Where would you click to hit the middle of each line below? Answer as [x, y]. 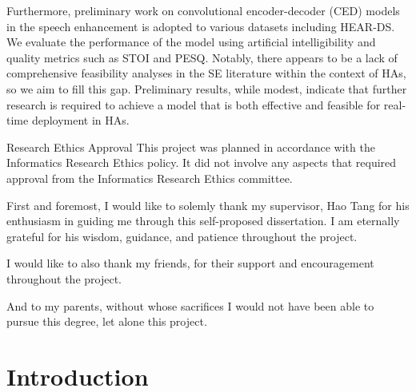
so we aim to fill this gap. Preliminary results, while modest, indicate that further [207, 88]
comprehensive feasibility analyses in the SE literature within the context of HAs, [206, 73]
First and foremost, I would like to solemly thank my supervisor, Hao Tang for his [208, 205]
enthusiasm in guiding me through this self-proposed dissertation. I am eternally [203, 221]
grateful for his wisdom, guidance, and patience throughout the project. [182, 236]
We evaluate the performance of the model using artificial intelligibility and [191, 42]
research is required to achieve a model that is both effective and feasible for [194, 104]
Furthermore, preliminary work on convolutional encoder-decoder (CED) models [203, 10]
